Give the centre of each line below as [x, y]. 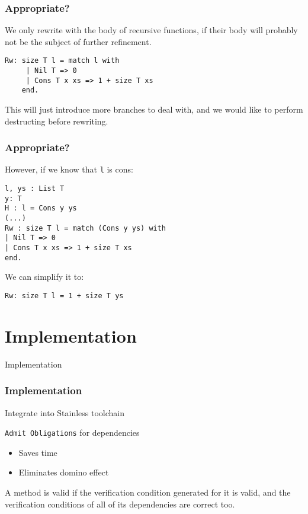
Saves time [38, 452]
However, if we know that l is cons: [69, 169]
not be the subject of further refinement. [78, 41]
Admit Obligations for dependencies [72, 432]
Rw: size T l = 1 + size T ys [64, 296]
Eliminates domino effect [64, 472]
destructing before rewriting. [57, 121]
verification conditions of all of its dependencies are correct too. [120, 504]
